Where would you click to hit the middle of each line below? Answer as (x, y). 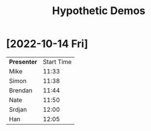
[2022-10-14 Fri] (47, 44)
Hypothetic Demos (99, 11)
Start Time (58, 62)
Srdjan (18, 109)
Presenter (23, 62)
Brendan (21, 90)
